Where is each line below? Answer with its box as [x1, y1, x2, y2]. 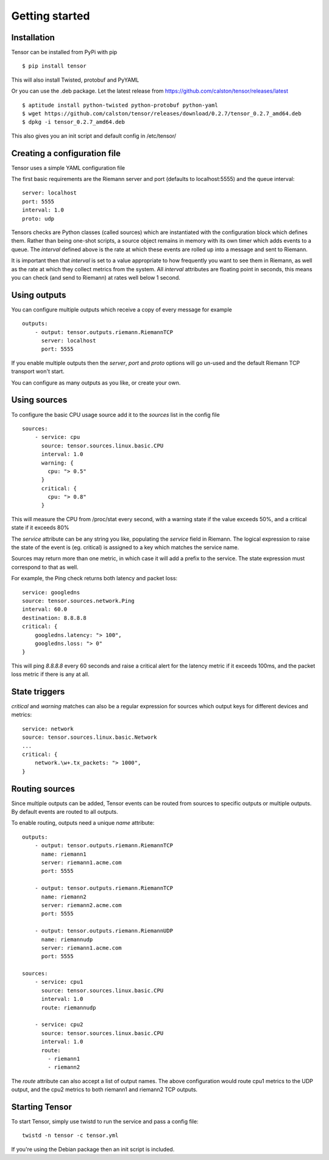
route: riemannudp [41, 1004, 96, 1011]
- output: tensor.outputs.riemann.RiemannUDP [34, 927, 174, 934]
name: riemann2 [41, 893, 87, 900]
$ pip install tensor [22, 63, 87, 69]
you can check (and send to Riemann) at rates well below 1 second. [11, 274, 181, 281]
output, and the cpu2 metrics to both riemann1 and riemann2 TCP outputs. [11, 1086, 198, 1094]
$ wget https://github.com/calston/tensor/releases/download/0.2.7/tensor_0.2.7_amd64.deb [22, 110, 302, 117]
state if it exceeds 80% [11, 524, 69, 532]
